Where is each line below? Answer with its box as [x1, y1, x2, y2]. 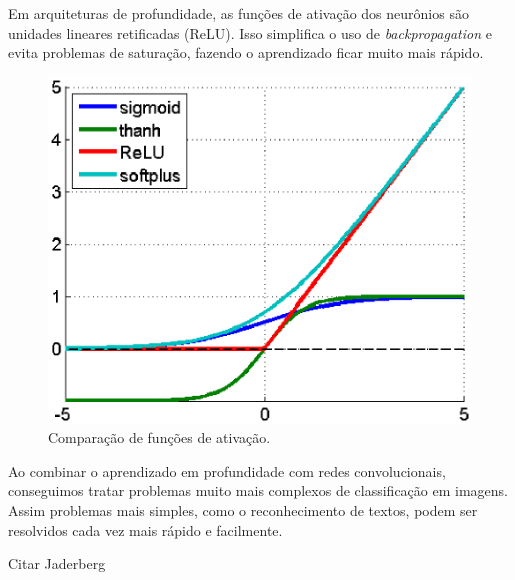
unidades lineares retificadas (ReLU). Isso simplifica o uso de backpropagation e [8, 22, 492, 43]
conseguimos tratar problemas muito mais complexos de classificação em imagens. [8, 480, 508, 501]
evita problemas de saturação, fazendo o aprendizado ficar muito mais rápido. [8, 42, 484, 63]
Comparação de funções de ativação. [48, 427, 271, 448]
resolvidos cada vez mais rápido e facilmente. [8, 519, 283, 540]
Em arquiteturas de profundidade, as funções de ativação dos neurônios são [8, 3, 469, 23]
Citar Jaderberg [8, 553, 106, 574]
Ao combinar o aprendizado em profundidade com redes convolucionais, [8, 460, 446, 481]
